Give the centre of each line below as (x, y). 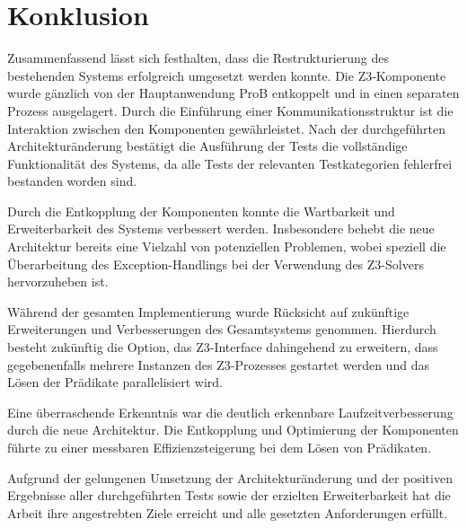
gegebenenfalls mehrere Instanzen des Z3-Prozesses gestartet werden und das (218, 364)
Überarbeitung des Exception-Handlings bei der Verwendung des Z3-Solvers (216, 264)
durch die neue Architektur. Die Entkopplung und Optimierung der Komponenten (233, 430)
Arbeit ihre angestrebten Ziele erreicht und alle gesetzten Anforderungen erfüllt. (228, 512)
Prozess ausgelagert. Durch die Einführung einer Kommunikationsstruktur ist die (230, 110)
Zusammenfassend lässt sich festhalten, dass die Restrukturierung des (198, 58)
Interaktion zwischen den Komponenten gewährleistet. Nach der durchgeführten (227, 128)
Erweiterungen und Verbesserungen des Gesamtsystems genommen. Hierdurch (222, 329)
